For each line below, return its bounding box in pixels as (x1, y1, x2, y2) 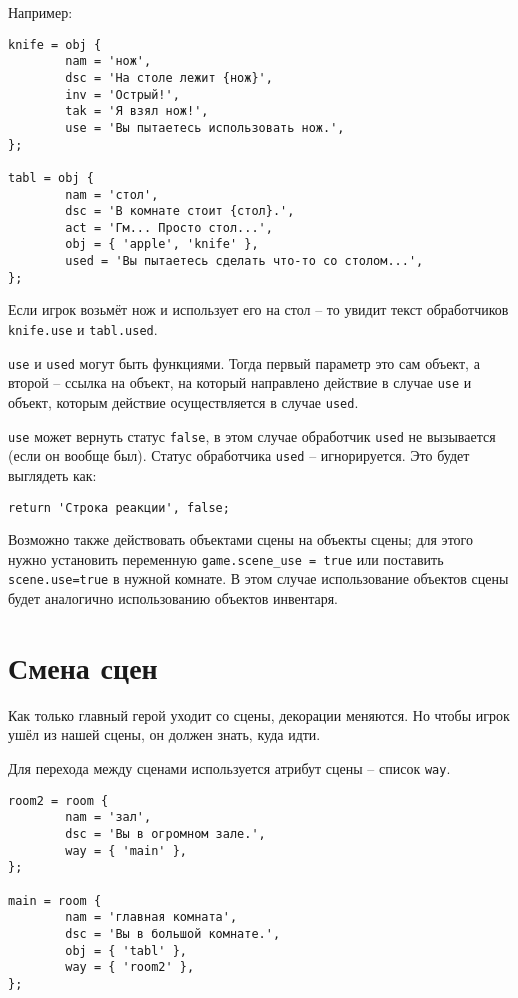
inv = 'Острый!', (65, 87, 180, 102)
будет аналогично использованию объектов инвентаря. (8, 588, 338, 609)
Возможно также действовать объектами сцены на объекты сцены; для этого (8, 529, 473, 550)
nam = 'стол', (65, 187, 159, 202)
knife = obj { (8, 37, 102, 52)
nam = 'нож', (65, 54, 152, 69)
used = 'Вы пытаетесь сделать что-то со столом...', (65, 254, 424, 269)
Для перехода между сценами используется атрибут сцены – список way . (8, 758, 451, 779)
